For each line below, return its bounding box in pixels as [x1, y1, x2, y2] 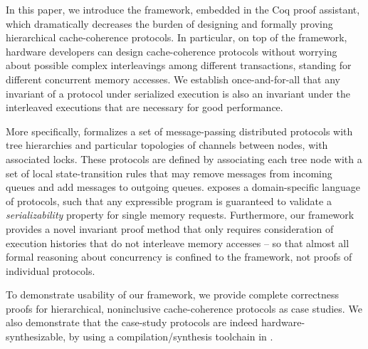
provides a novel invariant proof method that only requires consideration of [6, 221, 334, 236]
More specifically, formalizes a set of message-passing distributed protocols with [6, 123, 353, 138]
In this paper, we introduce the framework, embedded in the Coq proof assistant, [6, 2, 360, 16]
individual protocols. [6, 263, 95, 278]
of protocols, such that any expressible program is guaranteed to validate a [6, 193, 332, 208]
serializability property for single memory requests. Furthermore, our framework [6, 207, 354, 222]
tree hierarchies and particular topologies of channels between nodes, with [6, 137, 328, 152]
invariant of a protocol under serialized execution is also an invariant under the [6, 85, 350, 100]
